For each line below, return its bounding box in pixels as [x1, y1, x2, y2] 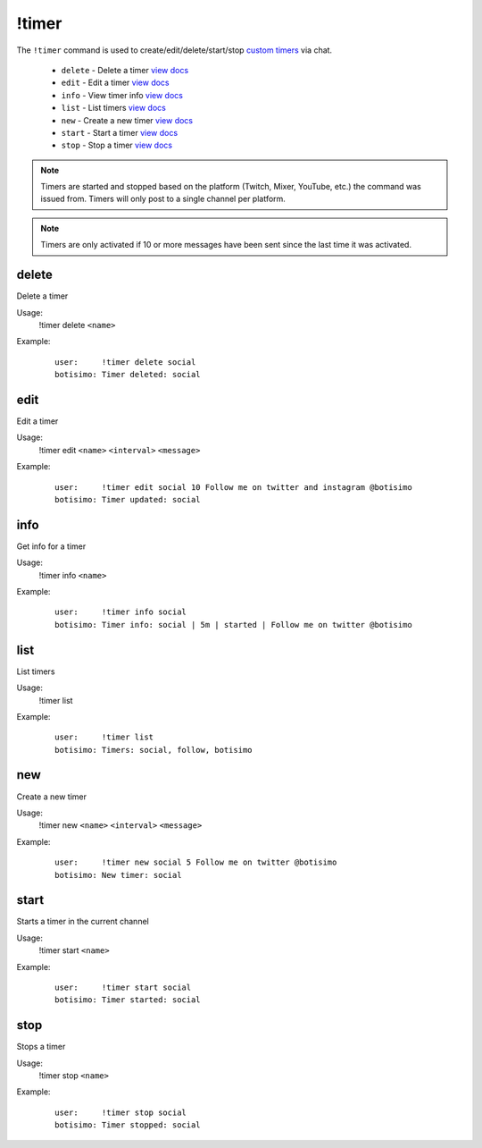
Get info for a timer [16, 541, 87, 552]
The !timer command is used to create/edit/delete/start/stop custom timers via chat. [16, 45, 333, 55]
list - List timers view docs [61, 103, 167, 114]
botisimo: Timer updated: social [54, 494, 201, 504]
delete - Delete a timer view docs [61, 64, 189, 75]
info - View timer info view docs [61, 89, 183, 100]
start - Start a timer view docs [61, 127, 179, 138]
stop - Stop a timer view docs [61, 139, 173, 151]
